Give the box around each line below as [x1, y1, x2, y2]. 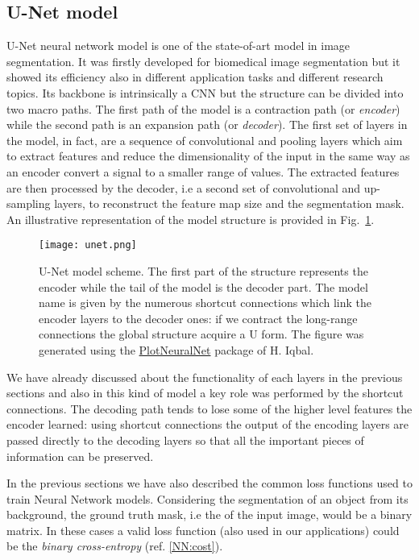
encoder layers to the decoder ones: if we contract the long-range [39, 309, 358, 326]
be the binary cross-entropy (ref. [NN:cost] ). [6, 537, 223, 554]
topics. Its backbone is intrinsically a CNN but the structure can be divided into [6, 84, 404, 101]
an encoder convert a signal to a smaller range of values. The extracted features [6, 163, 400, 180]
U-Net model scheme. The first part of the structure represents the [39, 262, 368, 279]
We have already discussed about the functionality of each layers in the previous [6, 368, 403, 385]
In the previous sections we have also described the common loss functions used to [6, 475, 413, 492]
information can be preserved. [6, 447, 154, 464]
